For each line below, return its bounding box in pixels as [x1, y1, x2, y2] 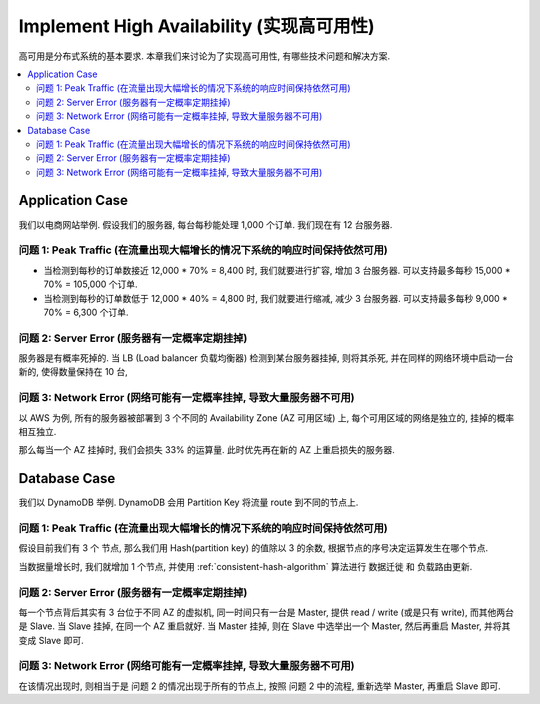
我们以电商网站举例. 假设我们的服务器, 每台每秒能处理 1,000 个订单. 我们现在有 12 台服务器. [18, 218, 393, 230]
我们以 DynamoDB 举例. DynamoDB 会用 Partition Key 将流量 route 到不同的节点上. [18, 496, 359, 509]
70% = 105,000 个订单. [43, 278, 139, 290]
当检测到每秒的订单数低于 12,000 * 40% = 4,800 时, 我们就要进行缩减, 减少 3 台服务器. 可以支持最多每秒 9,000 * [43, 292, 509, 304]
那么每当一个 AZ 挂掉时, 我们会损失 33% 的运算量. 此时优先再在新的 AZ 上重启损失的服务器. [18, 444, 395, 456]
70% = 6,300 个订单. [43, 306, 129, 318]
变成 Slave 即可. [18, 634, 84, 646]
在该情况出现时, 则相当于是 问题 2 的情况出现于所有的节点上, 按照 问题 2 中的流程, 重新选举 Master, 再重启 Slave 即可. [18, 680, 502, 692]
